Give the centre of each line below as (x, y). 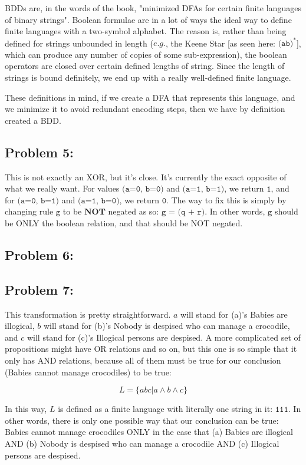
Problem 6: (39, 255)
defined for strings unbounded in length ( (79, 43)
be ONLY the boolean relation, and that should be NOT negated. (124, 223)
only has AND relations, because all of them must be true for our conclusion (143, 360)
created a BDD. (33, 120)
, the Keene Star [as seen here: (220, 43)
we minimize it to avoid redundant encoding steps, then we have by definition (145, 109)
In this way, (26, 409)
